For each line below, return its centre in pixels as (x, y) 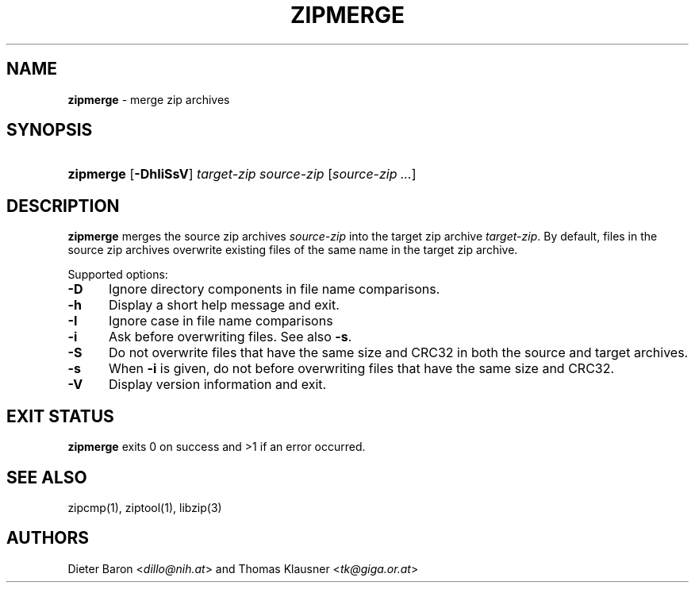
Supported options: (118, 275)
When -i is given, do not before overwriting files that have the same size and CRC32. (361, 369)
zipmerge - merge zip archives (149, 99)
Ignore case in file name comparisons (221, 321)
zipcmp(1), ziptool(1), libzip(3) (145, 507)
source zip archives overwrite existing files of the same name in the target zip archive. (293, 250)
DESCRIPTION (63, 206)
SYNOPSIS (50, 130)
